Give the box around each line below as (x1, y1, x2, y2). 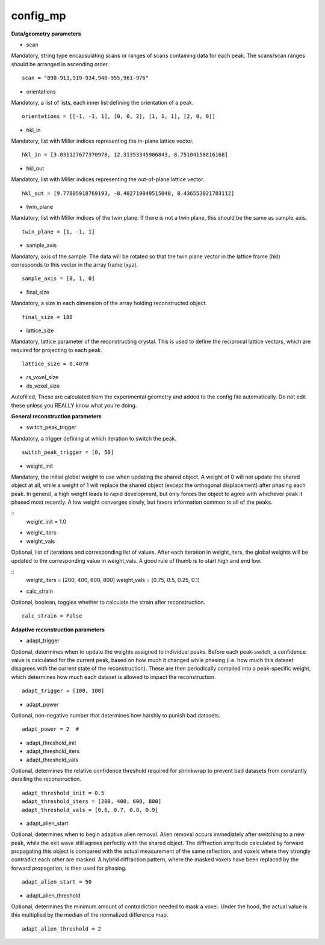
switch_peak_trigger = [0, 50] (22, 449, 114, 456)
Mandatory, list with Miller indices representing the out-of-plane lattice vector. (11, 176, 205, 183)
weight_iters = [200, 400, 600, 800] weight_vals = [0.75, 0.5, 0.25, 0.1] (26, 577, 200, 584)
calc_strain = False (22, 613, 82, 619)
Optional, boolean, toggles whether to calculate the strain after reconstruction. (11, 599, 206, 606)
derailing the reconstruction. (11, 775, 81, 782)
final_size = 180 (22, 314, 73, 320)
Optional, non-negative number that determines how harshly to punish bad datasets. (11, 711, 221, 719)
